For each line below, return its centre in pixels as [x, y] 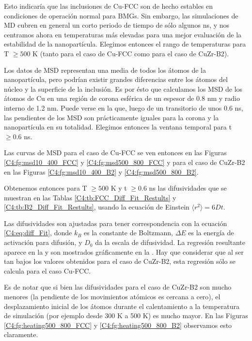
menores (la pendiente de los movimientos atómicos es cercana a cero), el [112, 297]
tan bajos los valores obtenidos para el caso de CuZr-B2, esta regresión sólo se [120, 261]
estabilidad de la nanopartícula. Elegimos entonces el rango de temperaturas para [125, 44]
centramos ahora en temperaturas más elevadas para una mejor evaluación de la [123, 34]
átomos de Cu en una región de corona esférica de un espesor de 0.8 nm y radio [122, 98]
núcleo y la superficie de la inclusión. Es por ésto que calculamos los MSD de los [123, 89]
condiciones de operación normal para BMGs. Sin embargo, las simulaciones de [121, 15]
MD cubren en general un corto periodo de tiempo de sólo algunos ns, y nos [117, 25]
